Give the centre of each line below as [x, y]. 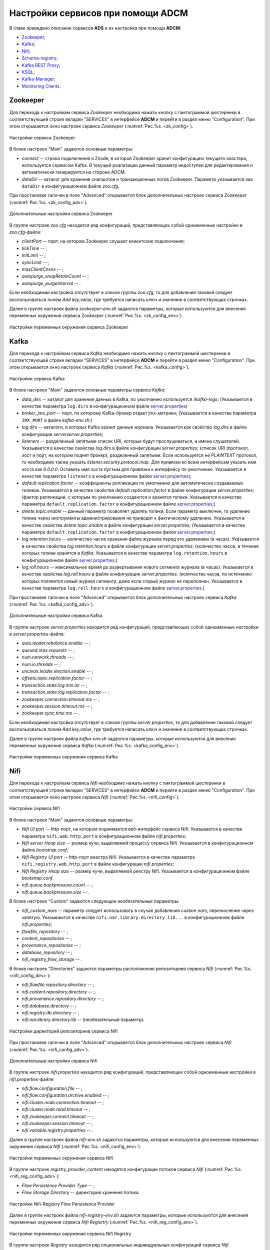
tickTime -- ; [34, 248]
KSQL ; [28, 72]
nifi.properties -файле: [32, 1079]
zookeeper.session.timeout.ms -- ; [57, 706]
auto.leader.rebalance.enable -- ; [56, 643]
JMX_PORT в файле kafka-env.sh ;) [57, 420]
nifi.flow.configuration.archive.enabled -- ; [65, 1095]
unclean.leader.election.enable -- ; [57, 671]
